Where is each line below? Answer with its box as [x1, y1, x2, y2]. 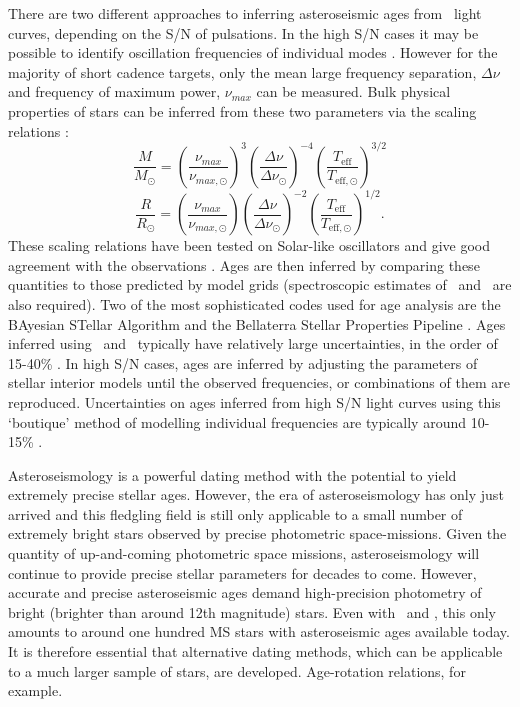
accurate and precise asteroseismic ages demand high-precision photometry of [8, 582, 482, 603]
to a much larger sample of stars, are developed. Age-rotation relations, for [8, 660, 466, 681]
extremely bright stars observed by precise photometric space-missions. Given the [8, 523, 507, 544]
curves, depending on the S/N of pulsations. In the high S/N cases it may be [8, 22, 479, 43]
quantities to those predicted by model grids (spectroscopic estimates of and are [8, 274, 512, 295]
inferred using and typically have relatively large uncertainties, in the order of [8, 333, 498, 354]
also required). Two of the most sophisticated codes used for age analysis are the [8, 293, 501, 314]
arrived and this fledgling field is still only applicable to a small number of [8, 503, 463, 524]
